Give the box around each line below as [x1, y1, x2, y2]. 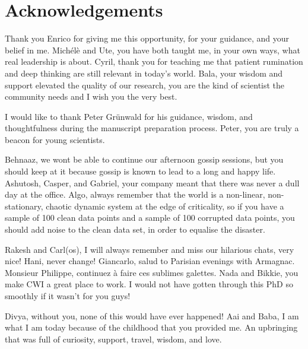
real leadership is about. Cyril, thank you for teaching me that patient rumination [5, 55, 303, 68]
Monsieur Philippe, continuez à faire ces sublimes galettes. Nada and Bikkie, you [5, 266, 299, 278]
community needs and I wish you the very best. [5, 90, 177, 103]
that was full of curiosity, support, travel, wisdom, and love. [5, 332, 222, 345]
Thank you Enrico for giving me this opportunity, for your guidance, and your [5, 32, 289, 45]
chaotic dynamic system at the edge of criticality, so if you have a [46, 199, 284, 212]
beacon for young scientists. [5, 133, 105, 145]
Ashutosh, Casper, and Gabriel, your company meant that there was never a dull [5, 176, 300, 189]
